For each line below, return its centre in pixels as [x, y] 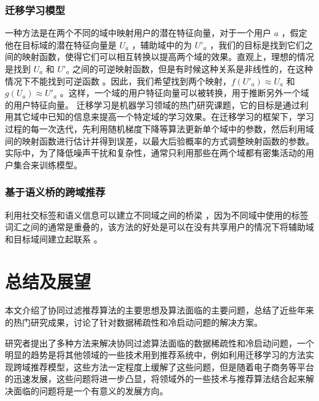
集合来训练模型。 [48, 164]
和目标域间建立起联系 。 [54, 238]
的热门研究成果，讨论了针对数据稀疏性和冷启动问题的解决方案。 [134, 322]
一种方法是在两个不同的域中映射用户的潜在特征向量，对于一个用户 [138, 33]
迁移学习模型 [35, 9]
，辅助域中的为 [162, 44]
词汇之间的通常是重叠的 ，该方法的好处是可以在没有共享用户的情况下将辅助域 [159, 227]
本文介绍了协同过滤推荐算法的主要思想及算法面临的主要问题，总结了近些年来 [159, 310]
